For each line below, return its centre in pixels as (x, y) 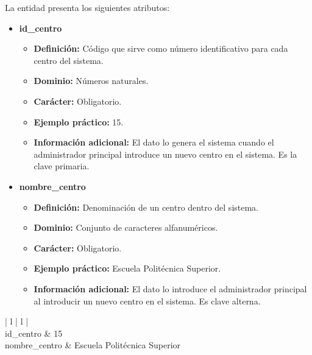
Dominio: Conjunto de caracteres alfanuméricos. (126, 227)
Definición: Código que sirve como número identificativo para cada (161, 48)
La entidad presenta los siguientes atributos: (87, 7)
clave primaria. (62, 166)
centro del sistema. (69, 60)
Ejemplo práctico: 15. (79, 121)
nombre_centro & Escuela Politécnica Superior (93, 345)
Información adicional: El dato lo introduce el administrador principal (170, 288)
